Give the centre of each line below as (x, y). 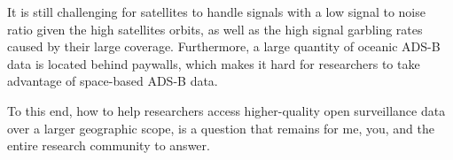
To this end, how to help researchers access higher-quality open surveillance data (226, 110)
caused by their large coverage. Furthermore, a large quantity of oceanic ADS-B (224, 46)
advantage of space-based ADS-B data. (113, 81)
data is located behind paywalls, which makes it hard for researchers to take (214, 63)
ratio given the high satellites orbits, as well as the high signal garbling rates (215, 29)
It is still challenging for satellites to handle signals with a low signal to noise (216, 11)
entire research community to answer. (109, 145)
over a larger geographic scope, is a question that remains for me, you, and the (221, 128)
